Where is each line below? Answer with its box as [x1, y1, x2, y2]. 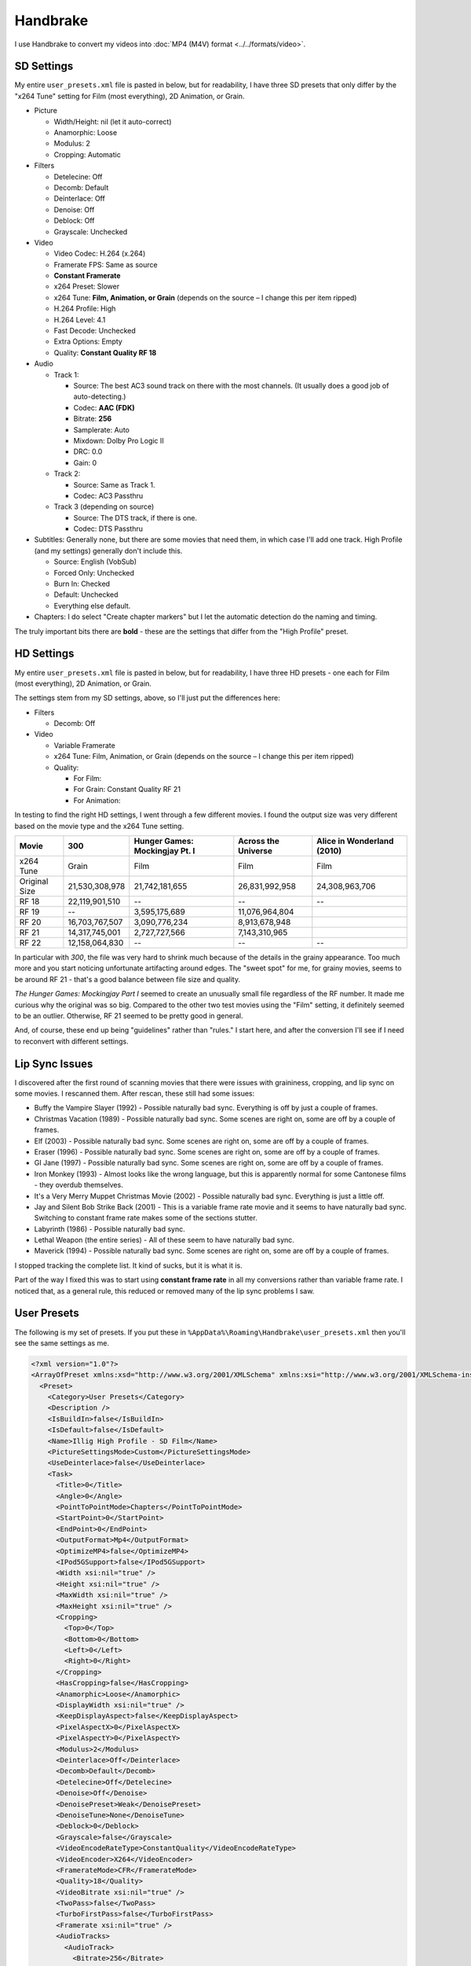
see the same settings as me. [14, 1338, 110, 1348]
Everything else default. [53, 601, 131, 610]
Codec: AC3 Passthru [73, 491, 144, 500]
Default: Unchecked [53, 590, 119, 599]
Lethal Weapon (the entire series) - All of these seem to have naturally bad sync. [34, 1235, 294, 1245]
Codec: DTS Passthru [73, 524, 143, 534]
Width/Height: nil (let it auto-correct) [53, 116, 172, 126]
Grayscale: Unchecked [53, 226, 128, 236]
